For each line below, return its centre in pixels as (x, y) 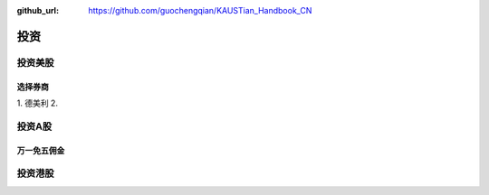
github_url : (38, 10)
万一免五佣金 (41, 150)
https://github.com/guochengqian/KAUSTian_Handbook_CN (200, 10)
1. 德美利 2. (38, 103)
